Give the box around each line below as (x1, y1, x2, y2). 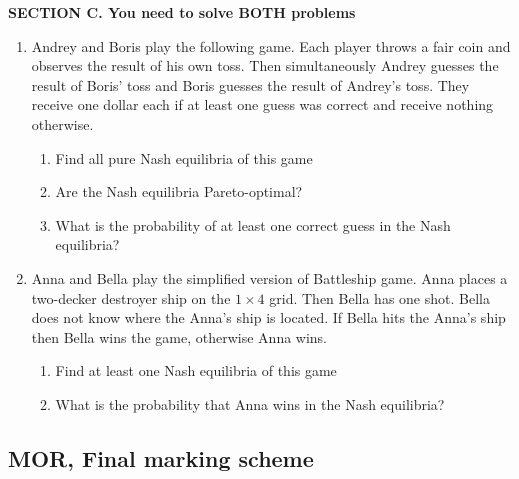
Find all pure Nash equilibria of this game (55, 147, 313, 168)
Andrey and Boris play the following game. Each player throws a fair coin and (31, 35, 511, 56)
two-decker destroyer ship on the (31, 287, 231, 308)
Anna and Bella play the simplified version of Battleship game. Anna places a (31, 267, 508, 288)
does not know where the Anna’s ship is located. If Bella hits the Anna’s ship (31, 307, 506, 328)
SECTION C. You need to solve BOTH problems (8, 2, 356, 22)
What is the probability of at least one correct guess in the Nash (55, 214, 451, 235)
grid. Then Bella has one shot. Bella (269, 287, 490, 308)
